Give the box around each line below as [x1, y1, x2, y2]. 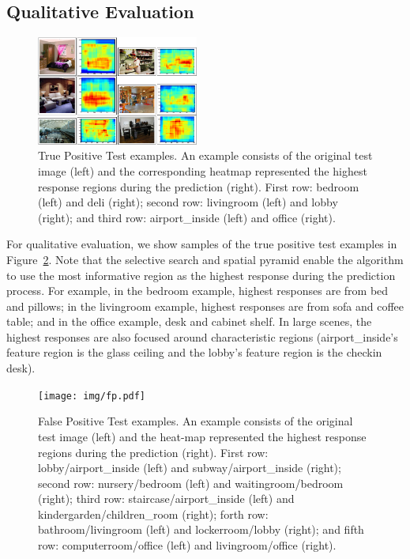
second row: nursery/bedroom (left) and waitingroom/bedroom [38, 474, 344, 491]
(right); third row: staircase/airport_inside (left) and [38, 490, 295, 507]
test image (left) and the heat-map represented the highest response [38, 428, 367, 444]
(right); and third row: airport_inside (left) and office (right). [38, 209, 336, 225]
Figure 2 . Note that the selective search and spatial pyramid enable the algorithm [6, 251, 404, 267]
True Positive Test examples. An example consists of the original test [38, 147, 373, 164]
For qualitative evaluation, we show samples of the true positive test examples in [6, 236, 397, 252]
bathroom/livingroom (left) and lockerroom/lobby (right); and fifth [38, 521, 364, 538]
